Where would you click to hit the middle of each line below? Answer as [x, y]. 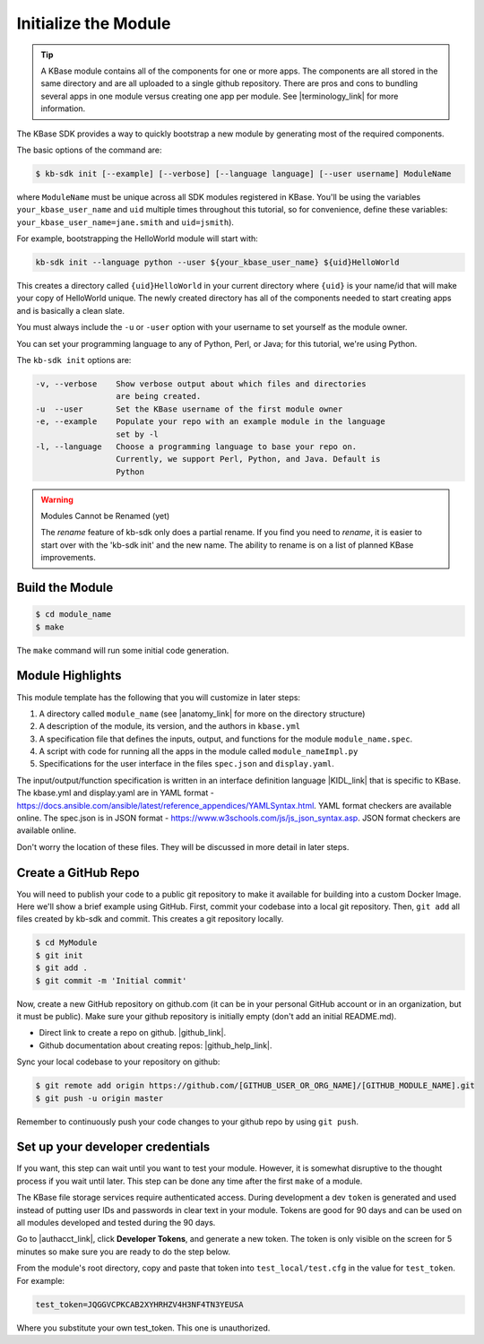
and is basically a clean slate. [71, 310]
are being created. [158, 396]
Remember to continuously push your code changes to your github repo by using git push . [187, 1122]
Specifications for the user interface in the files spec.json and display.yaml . [187, 764]
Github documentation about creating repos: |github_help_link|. [156, 1045]
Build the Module [65, 588]
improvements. [68, 558]
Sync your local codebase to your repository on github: [118, 1062]
